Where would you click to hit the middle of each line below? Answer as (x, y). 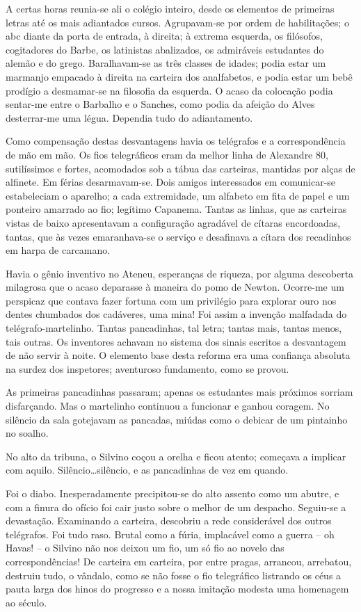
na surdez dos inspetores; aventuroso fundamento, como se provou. (147, 368)
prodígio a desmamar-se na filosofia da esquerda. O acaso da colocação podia (169, 90)
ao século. (26, 602)
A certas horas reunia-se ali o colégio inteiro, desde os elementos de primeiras (170, 8)
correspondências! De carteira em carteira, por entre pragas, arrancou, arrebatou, (179, 561)
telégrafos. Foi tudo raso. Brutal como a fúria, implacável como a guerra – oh (170, 534)
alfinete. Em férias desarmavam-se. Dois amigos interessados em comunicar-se (171, 182)
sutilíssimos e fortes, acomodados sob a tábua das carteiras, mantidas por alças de (180, 168)
